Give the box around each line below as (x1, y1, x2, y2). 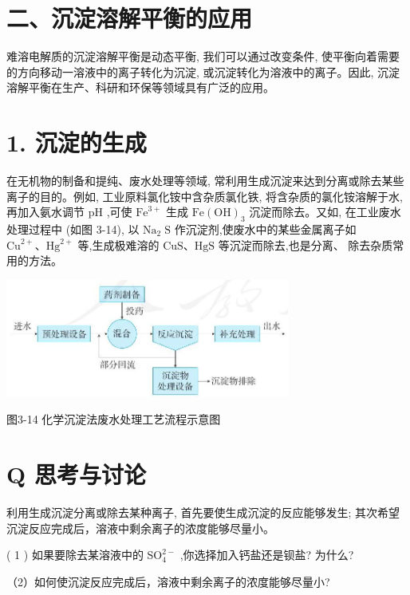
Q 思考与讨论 (6, 458, 146, 491)
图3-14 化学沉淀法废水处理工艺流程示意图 (6, 411, 221, 428)
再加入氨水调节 (6, 203, 85, 220)
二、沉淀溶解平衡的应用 (6, 2, 253, 34)
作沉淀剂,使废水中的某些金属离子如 (174, 221, 357, 238)
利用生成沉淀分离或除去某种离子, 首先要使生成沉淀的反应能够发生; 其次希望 (6, 504, 400, 521)
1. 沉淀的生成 (6, 126, 147, 159)
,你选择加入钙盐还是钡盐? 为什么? (179, 546, 354, 563)
